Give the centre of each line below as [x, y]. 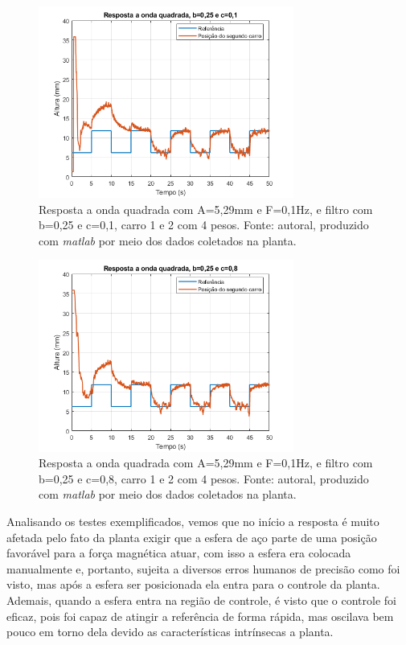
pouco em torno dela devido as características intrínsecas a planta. [170, 632]
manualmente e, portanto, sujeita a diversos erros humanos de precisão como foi [203, 568]
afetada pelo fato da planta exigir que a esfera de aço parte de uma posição [192, 537]
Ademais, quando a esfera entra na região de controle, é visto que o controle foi [201, 600]
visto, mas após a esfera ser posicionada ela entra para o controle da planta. [193, 584]
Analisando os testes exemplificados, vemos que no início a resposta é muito [193, 521]
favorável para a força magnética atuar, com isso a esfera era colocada [179, 553]
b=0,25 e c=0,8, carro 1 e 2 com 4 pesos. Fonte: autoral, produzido [204, 478]
